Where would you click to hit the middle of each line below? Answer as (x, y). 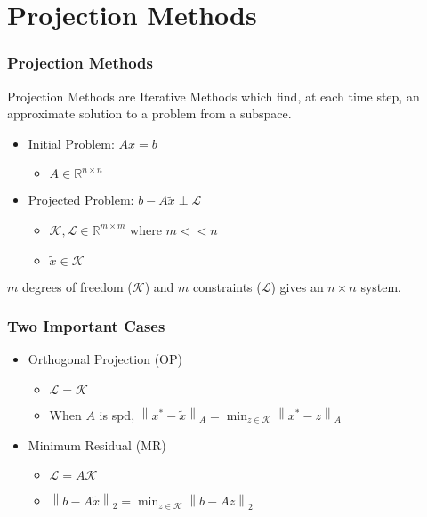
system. (381, 286)
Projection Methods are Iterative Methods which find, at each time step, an (213, 96)
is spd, (117, 414)
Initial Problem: (71, 143)
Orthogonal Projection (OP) (105, 359)
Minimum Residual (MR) (97, 444)
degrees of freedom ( (77, 286)
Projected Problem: (81, 200)
